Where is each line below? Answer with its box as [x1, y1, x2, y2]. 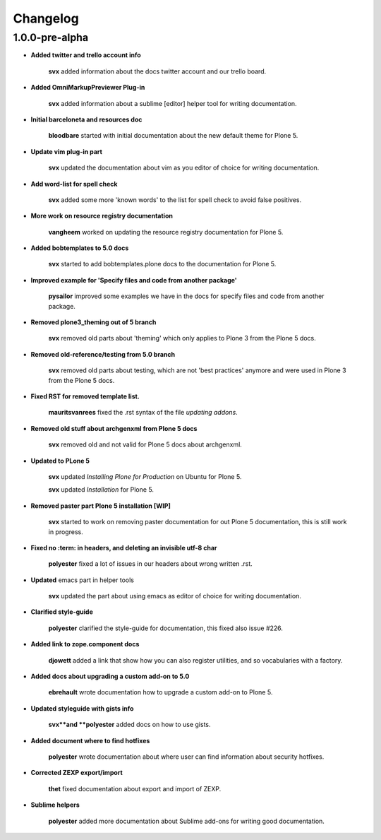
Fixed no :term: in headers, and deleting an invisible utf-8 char [30, 543, 217, 552]
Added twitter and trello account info [30, 51, 141, 59]
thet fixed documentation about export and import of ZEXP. [48, 784, 222, 793]
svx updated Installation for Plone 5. [48, 485, 155, 494]
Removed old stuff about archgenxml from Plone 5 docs [30, 424, 198, 432]
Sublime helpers [30, 800, 80, 809]
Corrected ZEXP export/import [30, 769, 123, 777]
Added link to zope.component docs [30, 640, 140, 649]
